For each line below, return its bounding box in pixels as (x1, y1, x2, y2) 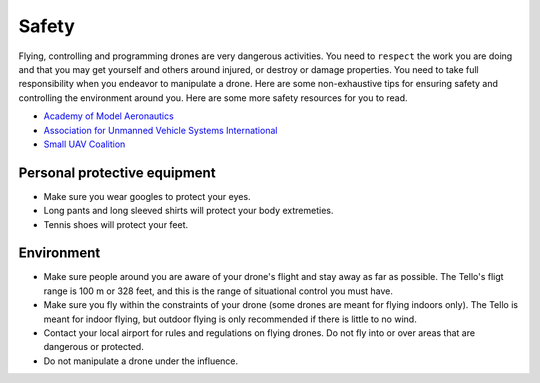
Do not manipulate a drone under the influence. (43, 355, 239, 367)
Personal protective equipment (18, 164, 216, 181)
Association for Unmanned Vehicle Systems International (43, 124, 278, 136)
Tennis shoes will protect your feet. (43, 218, 189, 230)
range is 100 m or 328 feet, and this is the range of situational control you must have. (43, 285, 394, 297)
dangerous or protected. (43, 341, 144, 353)
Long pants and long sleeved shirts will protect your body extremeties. (43, 205, 334, 217)
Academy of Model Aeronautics (43, 110, 174, 122)
